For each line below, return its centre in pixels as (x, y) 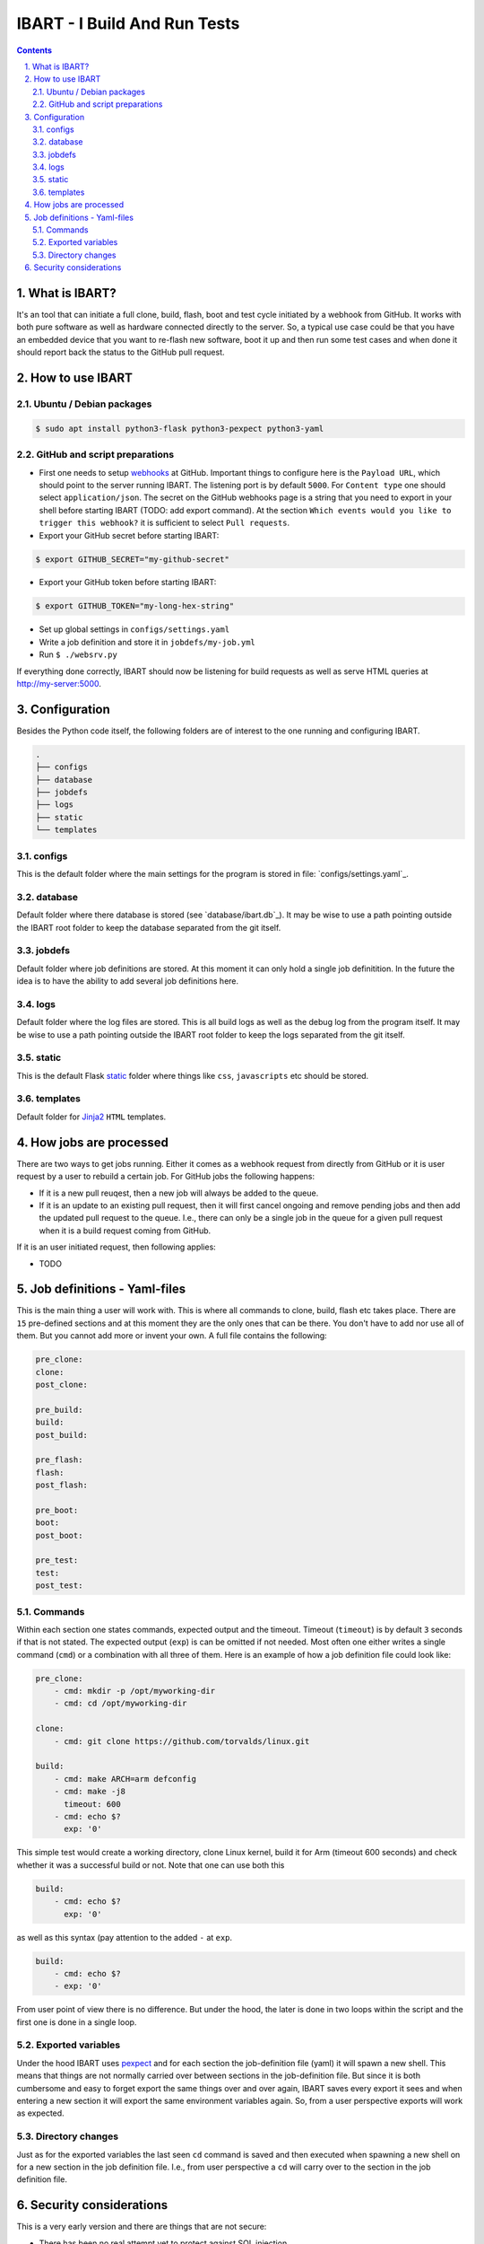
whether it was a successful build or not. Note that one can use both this (151, 1865)
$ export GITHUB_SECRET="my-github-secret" (133, 559)
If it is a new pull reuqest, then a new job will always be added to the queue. (179, 1193)
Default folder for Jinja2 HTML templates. (91, 1117)
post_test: (59, 1586)
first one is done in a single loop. (77, 2022)
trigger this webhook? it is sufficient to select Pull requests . (164, 523)
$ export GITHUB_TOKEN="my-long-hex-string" (135, 606)
